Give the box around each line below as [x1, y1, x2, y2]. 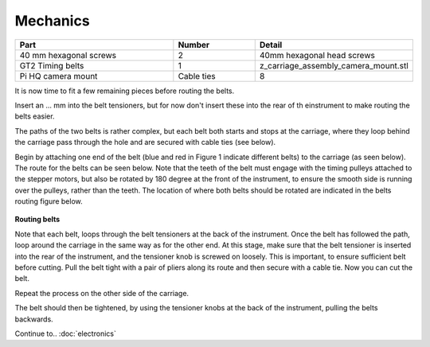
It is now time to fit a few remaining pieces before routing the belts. [14, 86, 235, 96]
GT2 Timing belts [19, 60, 84, 71]
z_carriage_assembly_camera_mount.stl [259, 60, 409, 71]
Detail [259, 39, 283, 50]
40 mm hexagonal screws [19, 49, 117, 60]
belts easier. [14, 111, 55, 121]
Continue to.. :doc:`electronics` [14, 329, 117, 338]
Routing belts [14, 215, 61, 224]
